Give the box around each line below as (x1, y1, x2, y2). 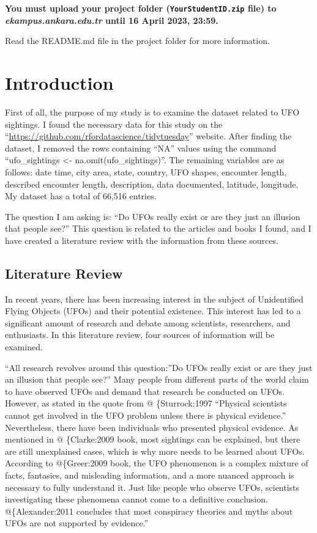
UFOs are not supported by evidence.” (5, 516, 149, 529)
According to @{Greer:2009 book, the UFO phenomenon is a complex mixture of (5, 457, 308, 469)
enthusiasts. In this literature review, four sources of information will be (5, 328, 275, 341)
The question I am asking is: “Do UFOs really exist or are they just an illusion (5, 210, 300, 222)
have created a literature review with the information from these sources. (5, 233, 278, 246)
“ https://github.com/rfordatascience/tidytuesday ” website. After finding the (5, 130, 292, 142)
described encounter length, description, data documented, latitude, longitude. (5, 177, 299, 190)
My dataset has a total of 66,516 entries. (5, 189, 157, 202)
